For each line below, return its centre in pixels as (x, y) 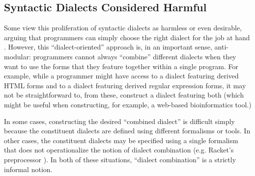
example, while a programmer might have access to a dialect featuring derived (121, 76)
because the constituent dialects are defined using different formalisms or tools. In (127, 131)
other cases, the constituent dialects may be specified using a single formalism (121, 140)
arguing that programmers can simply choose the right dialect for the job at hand (127, 37)
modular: (17, 56)
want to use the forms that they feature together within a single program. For (121, 66)
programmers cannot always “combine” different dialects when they (135, 56)
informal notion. (28, 169)
